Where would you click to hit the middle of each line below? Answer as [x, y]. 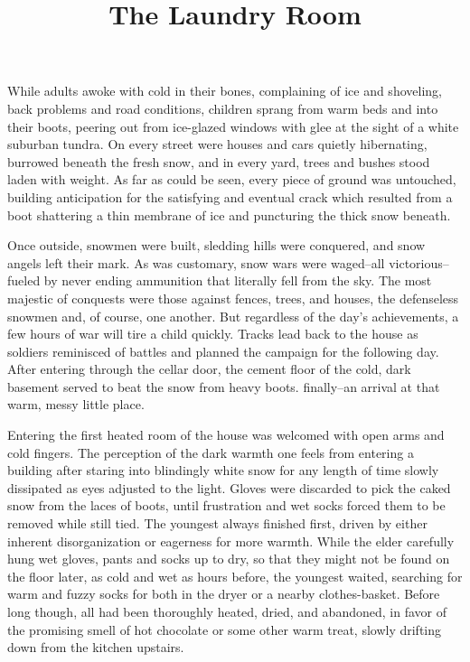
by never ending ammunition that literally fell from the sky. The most [238, 280]
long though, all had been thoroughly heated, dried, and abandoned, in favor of [227, 611]
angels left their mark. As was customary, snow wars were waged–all [196, 262]
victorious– [419, 262]
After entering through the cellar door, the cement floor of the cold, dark [209, 369]
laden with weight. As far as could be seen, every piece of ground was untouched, [232, 179]
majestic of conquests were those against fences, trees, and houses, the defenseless [233, 298]
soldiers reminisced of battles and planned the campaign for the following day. [223, 351]
